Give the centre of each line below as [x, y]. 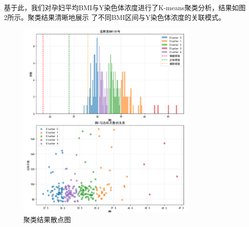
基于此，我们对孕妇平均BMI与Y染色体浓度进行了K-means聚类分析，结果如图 [125, 7]
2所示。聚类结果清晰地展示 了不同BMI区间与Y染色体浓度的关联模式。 [115, 17]
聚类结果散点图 [47, 219]
